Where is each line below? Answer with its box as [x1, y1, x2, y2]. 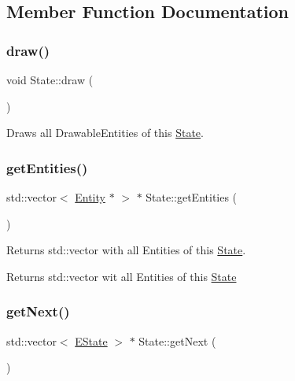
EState [75, 332, 108, 349]
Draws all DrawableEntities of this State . [6, 124, 204, 141]
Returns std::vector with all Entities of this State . [6, 242, 246, 258]
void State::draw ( [6, 72, 94, 87]
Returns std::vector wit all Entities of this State [6, 268, 237, 284]
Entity [75, 189, 105, 205]
